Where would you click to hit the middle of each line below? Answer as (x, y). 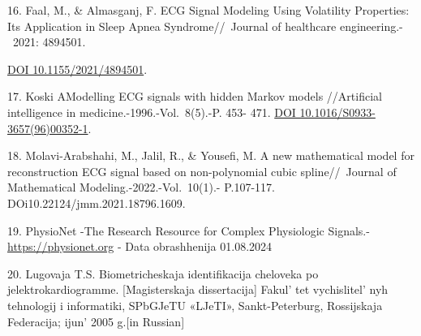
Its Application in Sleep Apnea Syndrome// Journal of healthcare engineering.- (205, 26)
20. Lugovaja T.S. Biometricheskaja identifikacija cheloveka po (163, 273)
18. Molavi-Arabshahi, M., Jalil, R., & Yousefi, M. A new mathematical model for (211, 155)
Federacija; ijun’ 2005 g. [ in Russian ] (96, 321)
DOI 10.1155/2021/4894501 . (77, 69)
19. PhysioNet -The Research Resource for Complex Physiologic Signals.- (189, 230)
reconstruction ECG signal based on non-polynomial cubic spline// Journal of (202, 171)
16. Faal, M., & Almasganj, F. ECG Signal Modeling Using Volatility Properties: (208, 10)
